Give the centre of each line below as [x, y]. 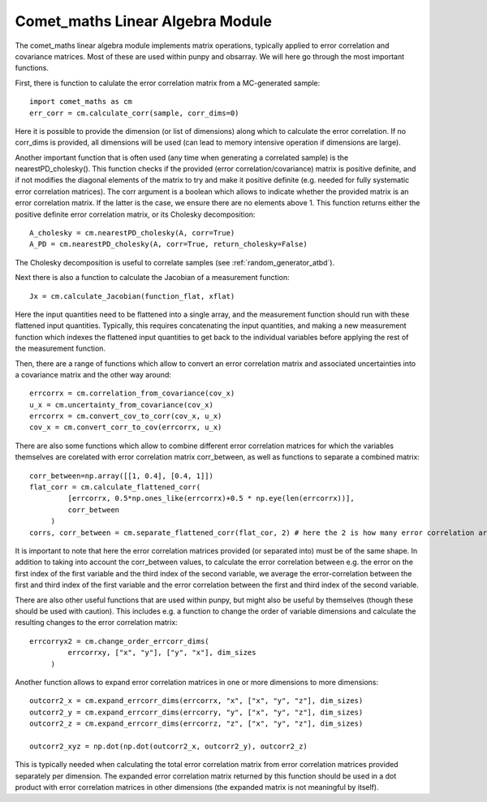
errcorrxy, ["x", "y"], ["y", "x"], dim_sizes [162, 653]
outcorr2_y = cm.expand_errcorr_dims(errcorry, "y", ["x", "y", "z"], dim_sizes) [196, 712]
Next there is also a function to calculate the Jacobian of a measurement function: [152, 278]
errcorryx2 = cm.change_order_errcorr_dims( [120, 641]
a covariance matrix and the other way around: [93, 374]
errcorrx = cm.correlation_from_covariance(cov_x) [132, 393]
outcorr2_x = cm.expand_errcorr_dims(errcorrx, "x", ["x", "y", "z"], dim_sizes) [196, 701]
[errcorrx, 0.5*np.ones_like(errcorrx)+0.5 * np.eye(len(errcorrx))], [211, 498]
